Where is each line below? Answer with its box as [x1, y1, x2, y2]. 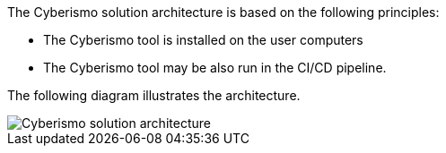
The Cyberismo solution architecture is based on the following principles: [7, 4, 440, 20]
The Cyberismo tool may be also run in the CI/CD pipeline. [43, 60, 387, 75]
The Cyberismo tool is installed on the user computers [43, 32, 363, 47]
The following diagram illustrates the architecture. [7, 88, 301, 103]
